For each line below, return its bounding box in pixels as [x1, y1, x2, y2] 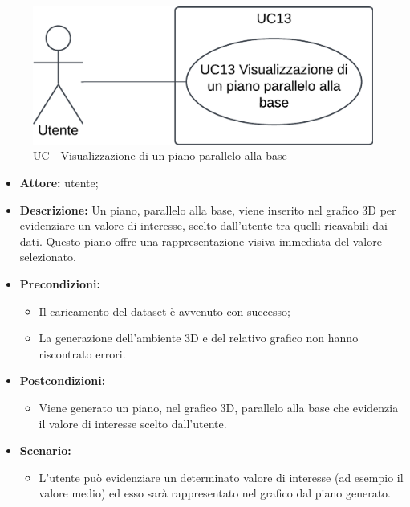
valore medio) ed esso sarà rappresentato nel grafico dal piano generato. [39, 485, 392, 501]
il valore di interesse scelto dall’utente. [39, 415, 227, 431]
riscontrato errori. [39, 345, 126, 362]
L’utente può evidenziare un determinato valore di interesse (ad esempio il [39, 468, 404, 485]
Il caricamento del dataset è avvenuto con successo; [39, 302, 290, 319]
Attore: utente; [19, 174, 99, 191]
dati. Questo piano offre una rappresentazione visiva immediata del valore [19, 232, 382, 249]
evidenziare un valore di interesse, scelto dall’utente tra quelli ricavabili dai [19, 217, 388, 234]
